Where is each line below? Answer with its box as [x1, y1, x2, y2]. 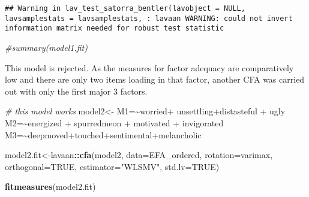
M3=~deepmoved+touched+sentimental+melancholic [5, 128, 202, 141]
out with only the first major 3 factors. [5, 84, 148, 97]
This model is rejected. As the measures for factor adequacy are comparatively [5, 61, 294, 74]
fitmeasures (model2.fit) [5, 180, 96, 193]
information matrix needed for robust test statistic [5, 24, 224, 33]
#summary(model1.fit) [5, 41, 88, 53]
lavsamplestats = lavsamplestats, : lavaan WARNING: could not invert [5, 14, 293, 23]
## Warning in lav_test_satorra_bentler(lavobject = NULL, [5, 4, 245, 13]
